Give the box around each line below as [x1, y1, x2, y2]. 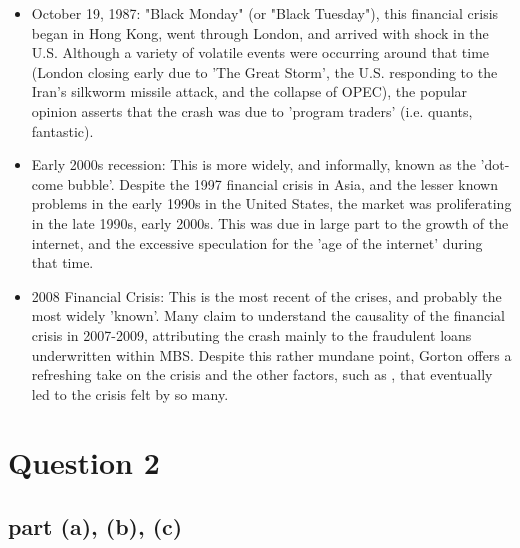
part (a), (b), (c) [8, 511, 183, 542]
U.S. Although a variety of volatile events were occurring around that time [31, 42, 490, 63]
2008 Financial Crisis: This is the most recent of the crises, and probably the [31, 285, 502, 306]
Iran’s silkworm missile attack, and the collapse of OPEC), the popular [31, 81, 468, 102]
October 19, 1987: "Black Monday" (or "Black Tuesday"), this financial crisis [31, 3, 499, 23]
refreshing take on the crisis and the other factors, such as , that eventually [31, 364, 493, 385]
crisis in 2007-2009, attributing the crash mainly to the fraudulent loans [31, 324, 472, 345]
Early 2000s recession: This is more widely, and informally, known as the [31, 154, 476, 175]
